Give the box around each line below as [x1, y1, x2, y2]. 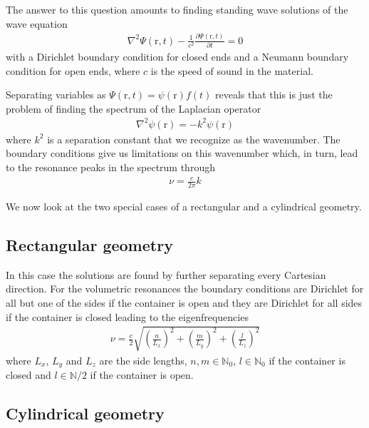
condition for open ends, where [6, 63, 140, 78]
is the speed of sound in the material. [150, 63, 313, 78]
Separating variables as [6, 87, 106, 102]
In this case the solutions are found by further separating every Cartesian [6, 267, 326, 282]
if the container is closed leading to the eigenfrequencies [6, 309, 249, 324]
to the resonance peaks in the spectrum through [6, 160, 215, 174]
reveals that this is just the [214, 87, 333, 102]
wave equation [6, 16, 68, 31]
